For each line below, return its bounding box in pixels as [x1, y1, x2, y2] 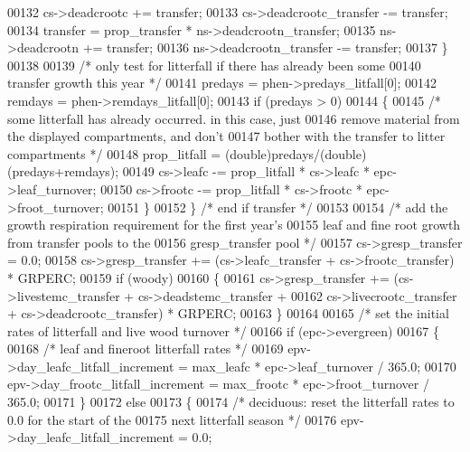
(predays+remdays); [7, 162, 119, 181]
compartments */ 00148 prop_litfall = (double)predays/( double [7, 144, 362, 163]
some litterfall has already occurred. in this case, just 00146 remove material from [7, 108, 460, 127]
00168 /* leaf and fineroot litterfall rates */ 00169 [7, 339, 284, 358]
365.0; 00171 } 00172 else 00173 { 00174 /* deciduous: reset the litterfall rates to [7, 392, 455, 411]
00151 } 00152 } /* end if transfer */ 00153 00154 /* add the [108, 197, 448, 216]
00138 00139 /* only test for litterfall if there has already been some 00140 [7, 55, 421, 74]
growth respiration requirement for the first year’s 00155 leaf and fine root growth [7, 215, 461, 234]
